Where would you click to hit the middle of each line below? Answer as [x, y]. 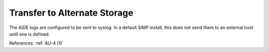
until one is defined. [29, 34]
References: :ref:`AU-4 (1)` [36, 43]
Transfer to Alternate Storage [71, 13]
